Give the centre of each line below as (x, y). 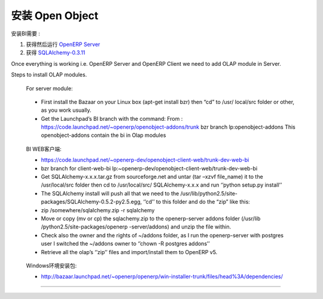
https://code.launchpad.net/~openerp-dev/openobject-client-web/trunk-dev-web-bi (145, 160)
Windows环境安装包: (51, 266)
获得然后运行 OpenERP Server (63, 44)
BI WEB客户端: (44, 149)
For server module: (49, 88)
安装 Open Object (55, 16)
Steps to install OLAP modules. (49, 75)
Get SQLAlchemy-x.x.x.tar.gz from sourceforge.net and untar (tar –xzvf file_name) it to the (152, 177)
